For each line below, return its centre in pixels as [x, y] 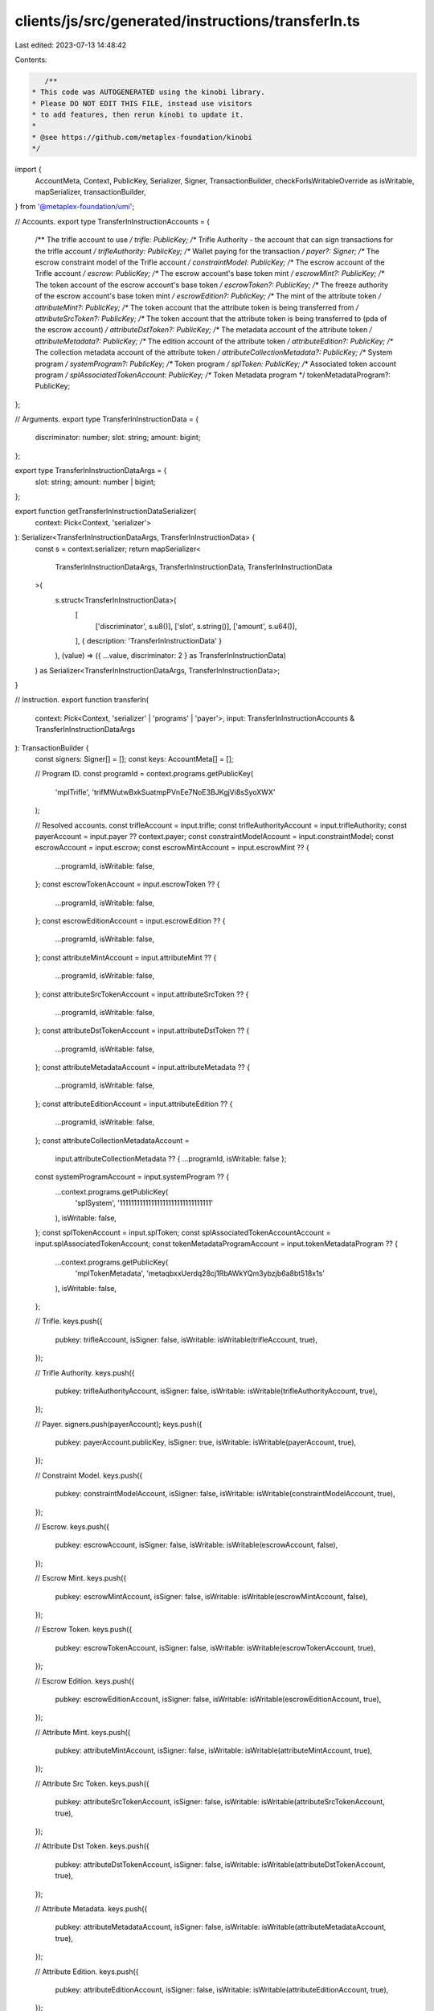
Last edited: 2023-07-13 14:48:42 [71, 45]
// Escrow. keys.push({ [72, 1527]
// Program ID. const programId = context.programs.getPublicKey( [144, 774]
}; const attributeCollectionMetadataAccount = [112, 1140]
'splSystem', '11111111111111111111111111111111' [144, 1203]
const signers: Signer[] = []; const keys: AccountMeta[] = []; [134, 759]
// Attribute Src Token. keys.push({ [92, 1783]
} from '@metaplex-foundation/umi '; [75, 207]
